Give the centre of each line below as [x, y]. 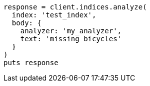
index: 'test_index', [54, 15]
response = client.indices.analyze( [75, 7]
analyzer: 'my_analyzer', [71, 31]
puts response [31, 63]
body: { [26, 23]
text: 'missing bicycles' [71, 39]
